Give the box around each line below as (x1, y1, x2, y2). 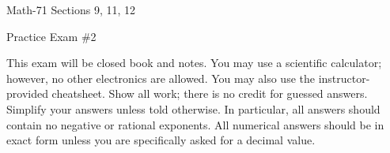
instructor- (318, 69, 370, 86)
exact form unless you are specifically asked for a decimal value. (6, 132, 316, 148)
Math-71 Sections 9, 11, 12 (6, 2, 136, 17)
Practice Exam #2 (6, 28, 97, 44)
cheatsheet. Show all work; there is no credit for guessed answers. (51, 85, 368, 102)
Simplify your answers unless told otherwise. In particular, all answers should (6, 100, 381, 117)
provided (6, 85, 48, 102)
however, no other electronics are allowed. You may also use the (6, 69, 315, 86)
